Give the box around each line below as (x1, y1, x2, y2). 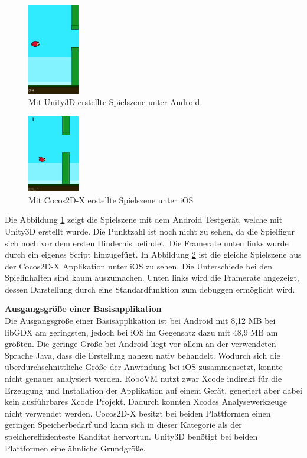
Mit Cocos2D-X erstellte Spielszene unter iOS (28, 193, 194, 206)
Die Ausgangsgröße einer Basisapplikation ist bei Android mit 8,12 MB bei (5, 314, 276, 327)
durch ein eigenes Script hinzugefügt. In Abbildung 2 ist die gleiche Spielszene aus (5, 248, 302, 261)
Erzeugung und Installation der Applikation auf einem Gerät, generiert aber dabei (5, 384, 302, 396)
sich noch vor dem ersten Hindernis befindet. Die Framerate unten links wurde (5, 236, 289, 249)
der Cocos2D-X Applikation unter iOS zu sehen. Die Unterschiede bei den (5, 259, 273, 272)
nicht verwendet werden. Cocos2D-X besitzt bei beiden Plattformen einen (5, 407, 271, 419)
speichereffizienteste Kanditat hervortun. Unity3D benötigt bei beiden (5, 430, 258, 442)
